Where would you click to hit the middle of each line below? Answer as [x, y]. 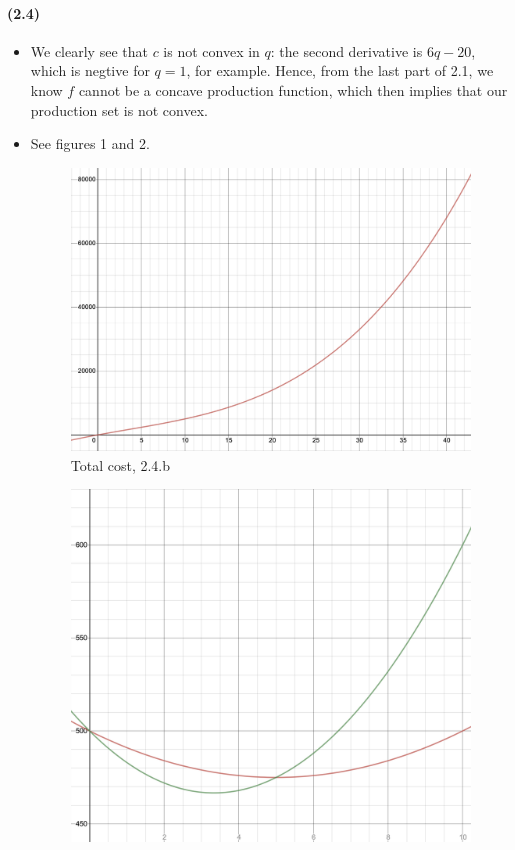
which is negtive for [90, 70]
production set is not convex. [119, 109]
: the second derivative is [346, 50]
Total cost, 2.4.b [120, 464]
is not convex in [211, 50]
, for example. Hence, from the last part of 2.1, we [340, 70]
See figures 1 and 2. [90, 143]
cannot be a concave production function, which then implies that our [293, 89]
